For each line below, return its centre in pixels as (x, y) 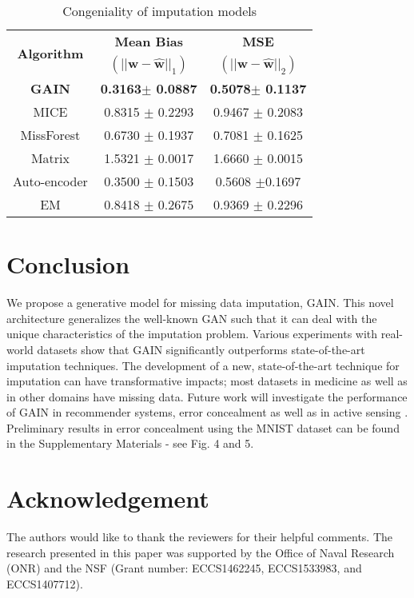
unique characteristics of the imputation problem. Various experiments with (192, 334)
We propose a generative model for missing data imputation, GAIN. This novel (200, 303)
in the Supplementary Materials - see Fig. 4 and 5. (130, 443)
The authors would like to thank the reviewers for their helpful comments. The (200, 537)
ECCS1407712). (45, 583)
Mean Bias (149, 41)
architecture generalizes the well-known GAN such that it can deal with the (192, 318)
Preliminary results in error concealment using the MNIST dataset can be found (203, 427)
